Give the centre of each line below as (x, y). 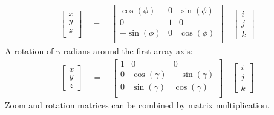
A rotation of (29, 51)
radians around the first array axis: (128, 51)
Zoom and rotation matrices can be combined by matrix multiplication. (137, 104)
